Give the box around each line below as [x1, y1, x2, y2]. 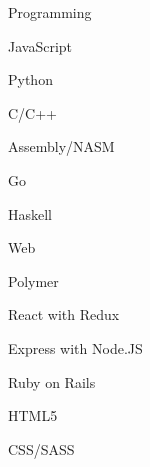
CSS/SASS [8, 438, 75, 459]
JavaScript [8, 35, 73, 56]
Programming [8, 2, 92, 22]
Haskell [8, 203, 53, 224]
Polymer [8, 270, 59, 291]
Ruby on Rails [8, 371, 96, 392]
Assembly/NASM [8, 136, 115, 157]
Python [8, 69, 53, 90]
